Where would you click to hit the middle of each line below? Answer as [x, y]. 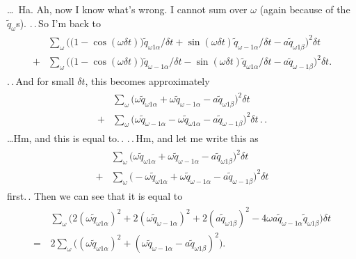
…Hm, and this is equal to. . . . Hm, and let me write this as [133, 138]
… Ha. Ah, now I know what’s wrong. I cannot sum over [127, 9]
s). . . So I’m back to [58, 23]
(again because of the [305, 9]
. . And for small [41, 81]
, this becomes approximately [147, 81]
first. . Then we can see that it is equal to [95, 195]
